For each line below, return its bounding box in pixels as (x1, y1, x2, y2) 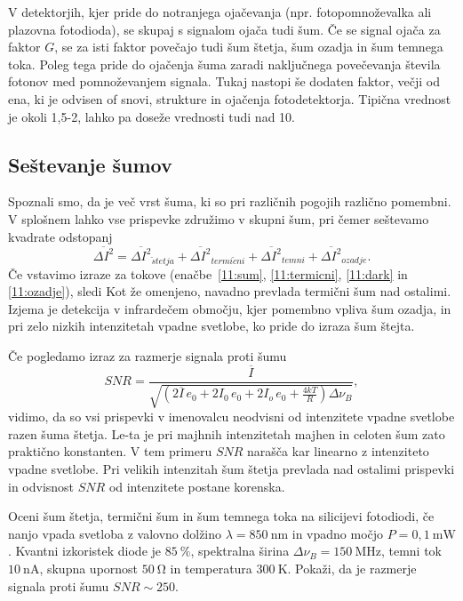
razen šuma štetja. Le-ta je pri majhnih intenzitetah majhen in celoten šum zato (8, 424, 445, 443)
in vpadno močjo (291, 524, 384, 542)
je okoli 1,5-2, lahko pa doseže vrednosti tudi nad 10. (8, 107, 295, 125)
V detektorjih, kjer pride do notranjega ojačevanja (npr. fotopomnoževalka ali (8, 3, 432, 20)
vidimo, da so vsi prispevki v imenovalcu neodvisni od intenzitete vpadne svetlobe (8, 407, 455, 426)
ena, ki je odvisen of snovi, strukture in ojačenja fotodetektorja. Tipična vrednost (8, 89, 451, 108)
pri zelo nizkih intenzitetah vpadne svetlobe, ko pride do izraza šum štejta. (8, 317, 415, 335)
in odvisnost (8, 477, 75, 495)
